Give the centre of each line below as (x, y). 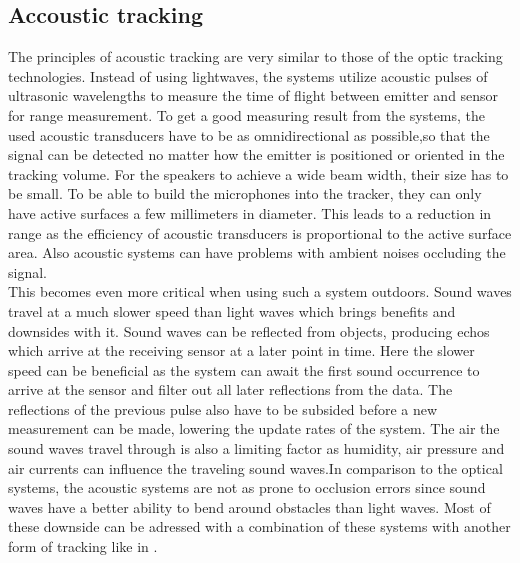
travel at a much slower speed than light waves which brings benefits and (232, 310)
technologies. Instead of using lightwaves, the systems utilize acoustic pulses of (248, 75)
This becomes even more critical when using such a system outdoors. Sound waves (260, 291)
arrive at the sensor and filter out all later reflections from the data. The (230, 389)
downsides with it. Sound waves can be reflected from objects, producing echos (249, 330)
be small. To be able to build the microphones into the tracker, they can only (245, 193)
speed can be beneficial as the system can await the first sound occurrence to (244, 369)
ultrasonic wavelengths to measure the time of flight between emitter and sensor (253, 95)
